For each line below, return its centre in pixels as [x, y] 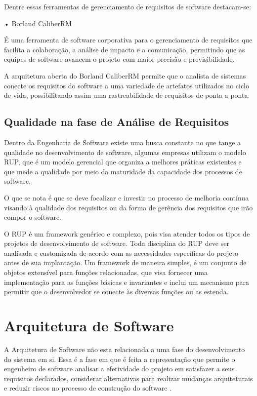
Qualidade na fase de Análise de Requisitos [117, 122]
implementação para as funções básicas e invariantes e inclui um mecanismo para [127, 282]
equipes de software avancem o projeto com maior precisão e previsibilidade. [119, 59]
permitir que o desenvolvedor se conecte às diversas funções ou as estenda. [116, 292]
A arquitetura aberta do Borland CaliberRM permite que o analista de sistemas [125, 75]
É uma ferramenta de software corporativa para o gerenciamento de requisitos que [128, 40]
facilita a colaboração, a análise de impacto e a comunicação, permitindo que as [125, 49]
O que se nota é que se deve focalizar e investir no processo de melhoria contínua [127, 197]
